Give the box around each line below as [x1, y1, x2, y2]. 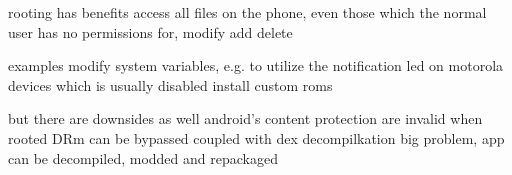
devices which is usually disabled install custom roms [8, 74, 333, 95]
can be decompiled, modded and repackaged [8, 147, 278, 168]
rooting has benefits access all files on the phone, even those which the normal [8, 2, 487, 22]
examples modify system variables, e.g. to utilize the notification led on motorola [8, 55, 504, 76]
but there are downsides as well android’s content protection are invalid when [8, 108, 483, 129]
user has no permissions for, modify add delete [8, 21, 293, 42]
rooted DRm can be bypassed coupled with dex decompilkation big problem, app [8, 127, 505, 148]
